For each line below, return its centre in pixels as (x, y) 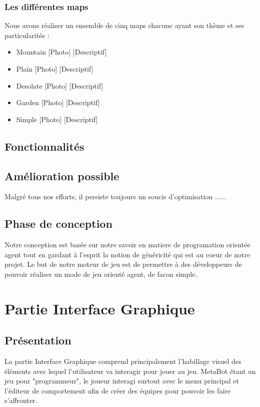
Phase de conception (58, 224)
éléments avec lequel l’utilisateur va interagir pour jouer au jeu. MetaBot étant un (130, 371)
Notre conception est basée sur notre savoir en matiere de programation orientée (127, 245)
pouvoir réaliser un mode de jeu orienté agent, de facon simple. (101, 274)
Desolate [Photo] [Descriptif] (60, 85)
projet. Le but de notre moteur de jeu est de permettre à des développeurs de (123, 264)
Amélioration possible (62, 175)
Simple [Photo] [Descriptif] (57, 119)
